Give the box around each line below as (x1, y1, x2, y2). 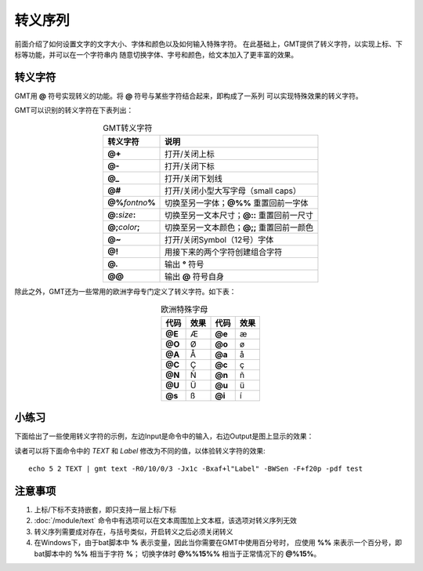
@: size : (107, 209, 136, 220)
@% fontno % (107, 197, 156, 208)
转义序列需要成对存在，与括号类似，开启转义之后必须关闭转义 (34, 526, 233, 536)
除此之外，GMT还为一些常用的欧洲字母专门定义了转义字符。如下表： (14, 287, 237, 296)
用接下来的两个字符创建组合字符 (164, 247, 283, 257)
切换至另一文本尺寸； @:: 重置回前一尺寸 (164, 210, 313, 220)
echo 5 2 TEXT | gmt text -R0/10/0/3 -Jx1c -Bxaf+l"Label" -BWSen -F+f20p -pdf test (28, 464, 363, 474)
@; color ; (107, 222, 140, 232)
